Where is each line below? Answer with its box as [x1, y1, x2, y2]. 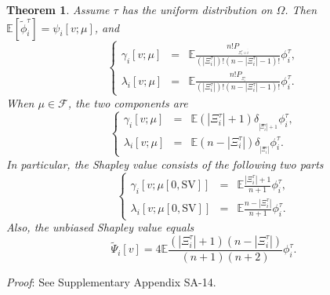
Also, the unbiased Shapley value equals [6, 219, 194, 235]
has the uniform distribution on [121, 2, 273, 17]
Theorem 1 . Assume [6, 2, 110, 17]
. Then [285, 2, 317, 17]
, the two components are [67, 94, 188, 111]
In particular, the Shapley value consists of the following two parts [6, 155, 324, 172]
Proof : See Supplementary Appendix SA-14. [6, 273, 216, 290]
